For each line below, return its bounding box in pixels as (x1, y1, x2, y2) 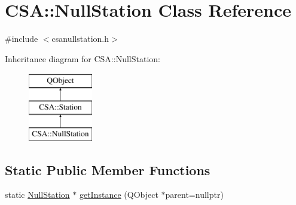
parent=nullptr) (165, 188, 224, 201)
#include (5, 32, 38, 45)
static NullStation (5, 188, 70, 201)
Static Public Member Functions (5, 160, 210, 179)
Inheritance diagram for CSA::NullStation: (5, 52, 160, 65)
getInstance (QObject (79, 188, 158, 201)
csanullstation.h (51, 32, 109, 45)
